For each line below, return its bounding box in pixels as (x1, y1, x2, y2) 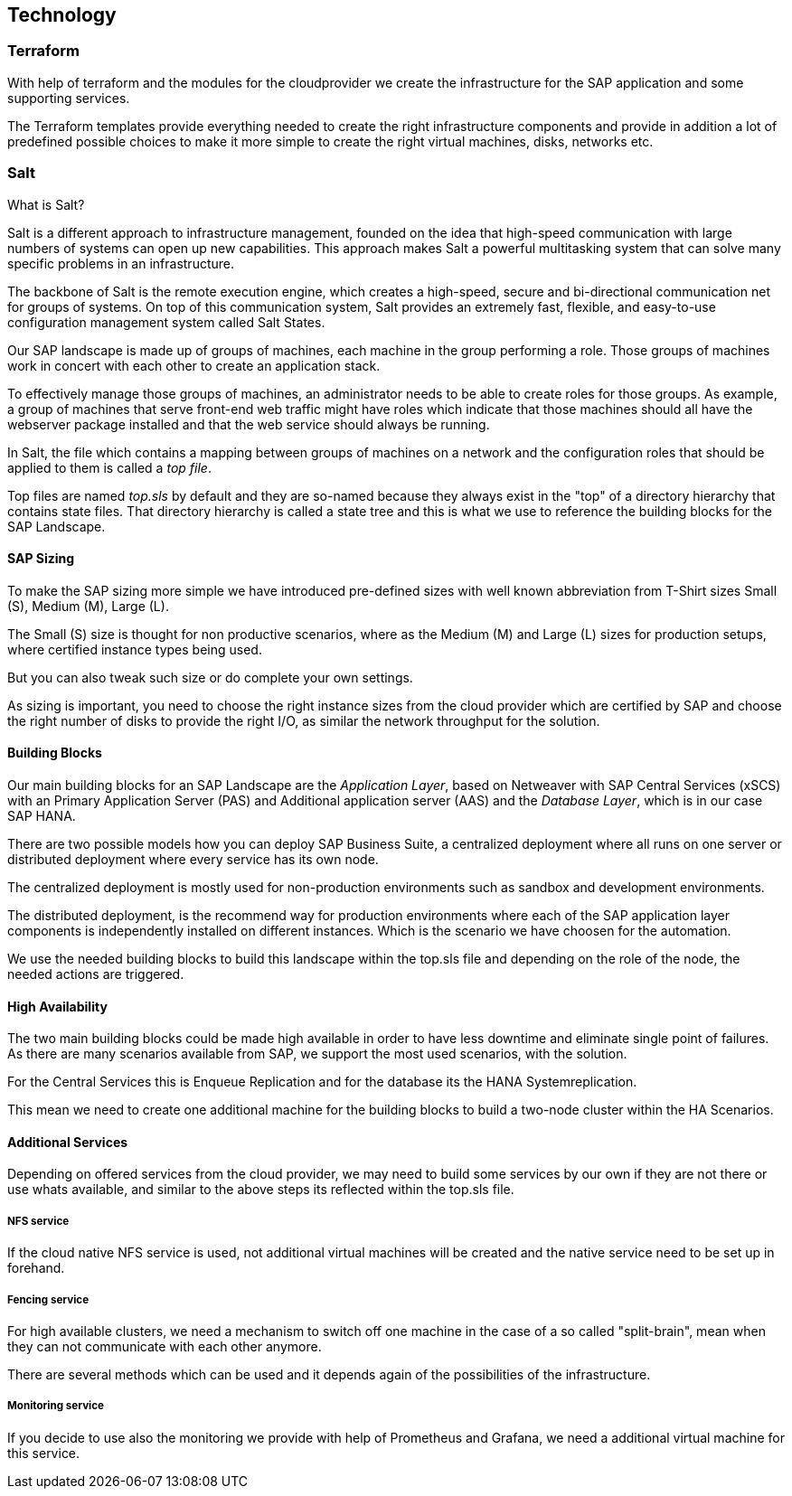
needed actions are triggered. (7, 965, 184, 982)
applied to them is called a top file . (7, 459, 212, 475)
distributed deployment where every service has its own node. (7, 851, 379, 867)
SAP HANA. (7, 807, 76, 823)
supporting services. (7, 89, 130, 106)
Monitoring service (7, 1399, 104, 1413)
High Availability (7, 998, 108, 1014)
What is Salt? (7, 196, 85, 212)
